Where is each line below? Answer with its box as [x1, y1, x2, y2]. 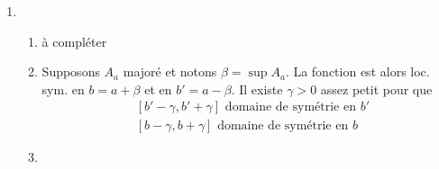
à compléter [41, 31, 107, 50]
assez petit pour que [320, 79, 433, 98]
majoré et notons [123, 62, 217, 81]
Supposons [41, 62, 100, 81]
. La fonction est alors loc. [285, 62, 430, 81]
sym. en [41, 79, 85, 98]
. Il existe [231, 79, 283, 98]
